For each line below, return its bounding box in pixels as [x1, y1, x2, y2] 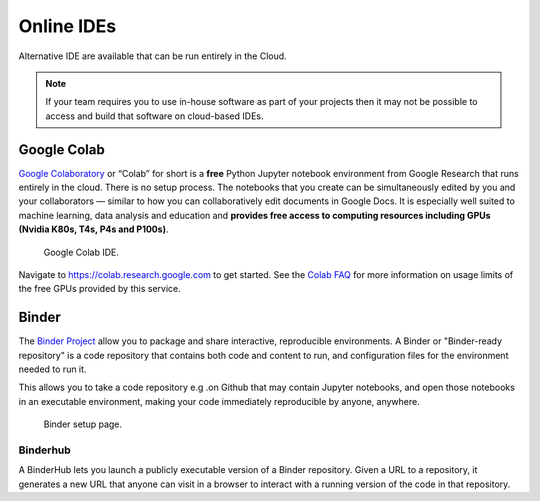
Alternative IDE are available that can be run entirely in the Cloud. [18, 50, 287, 62]
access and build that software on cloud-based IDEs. [45, 110, 264, 122]
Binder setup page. [43, 418, 123, 430]
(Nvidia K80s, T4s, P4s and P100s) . [18, 223, 169, 235]
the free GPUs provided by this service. [18, 283, 181, 295]
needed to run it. [18, 363, 87, 375]
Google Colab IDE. [43, 246, 120, 258]
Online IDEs [18, 15, 117, 37]
